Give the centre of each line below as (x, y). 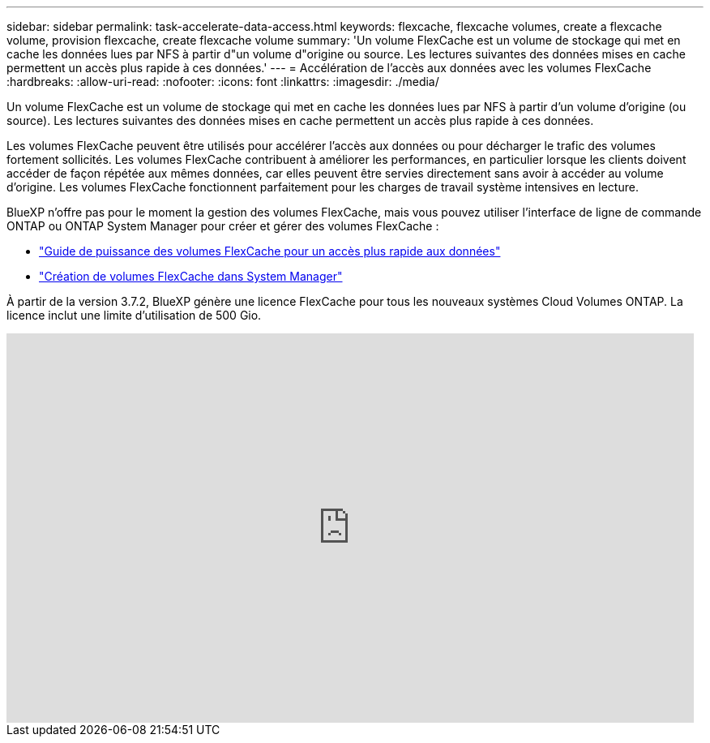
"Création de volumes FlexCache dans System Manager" (191, 276)
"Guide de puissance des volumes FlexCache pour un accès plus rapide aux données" (270, 251)
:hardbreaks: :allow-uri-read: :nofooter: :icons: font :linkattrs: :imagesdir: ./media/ (223, 82)
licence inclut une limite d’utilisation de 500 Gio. (134, 315)
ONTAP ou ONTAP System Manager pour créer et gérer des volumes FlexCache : (223, 226)
